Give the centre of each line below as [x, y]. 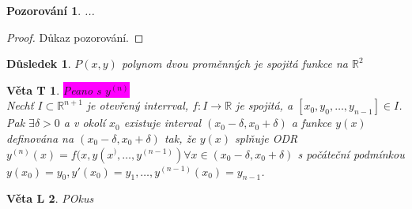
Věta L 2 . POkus [50, 198]
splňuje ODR [266, 138]
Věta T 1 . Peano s [54, 90]
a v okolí [85, 123]
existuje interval [162, 123]
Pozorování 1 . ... [51, 10]
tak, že [180, 138]
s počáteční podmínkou [351, 153]
